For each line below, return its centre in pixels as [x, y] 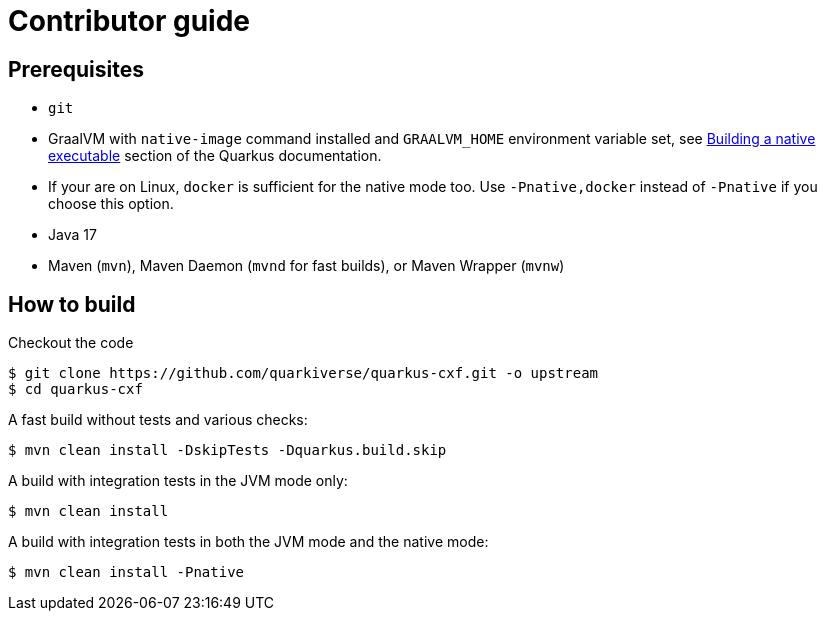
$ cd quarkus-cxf [75, 389]
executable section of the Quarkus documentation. [215, 156]
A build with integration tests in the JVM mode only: [178, 481]
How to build [72, 304]
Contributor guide [129, 21]
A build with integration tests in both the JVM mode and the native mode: [248, 542]
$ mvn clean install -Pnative [126, 572]
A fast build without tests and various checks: [158, 420]
